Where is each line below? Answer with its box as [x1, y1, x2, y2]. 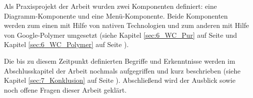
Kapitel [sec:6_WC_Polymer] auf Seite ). [4, 39, 129, 49]
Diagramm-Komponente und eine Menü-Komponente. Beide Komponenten [4, 10, 228, 21]
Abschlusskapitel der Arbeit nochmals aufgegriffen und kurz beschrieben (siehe [4, 65, 241, 75]
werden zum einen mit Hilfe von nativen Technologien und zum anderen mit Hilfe [4, 20, 249, 30]
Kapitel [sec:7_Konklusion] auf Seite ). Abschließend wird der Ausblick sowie [4, 75, 236, 85]
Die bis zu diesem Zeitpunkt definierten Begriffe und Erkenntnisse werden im [4, 55, 235, 66]
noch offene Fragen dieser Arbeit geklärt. [4, 84, 127, 95]
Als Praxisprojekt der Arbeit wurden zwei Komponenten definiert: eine [4, 1, 217, 11]
